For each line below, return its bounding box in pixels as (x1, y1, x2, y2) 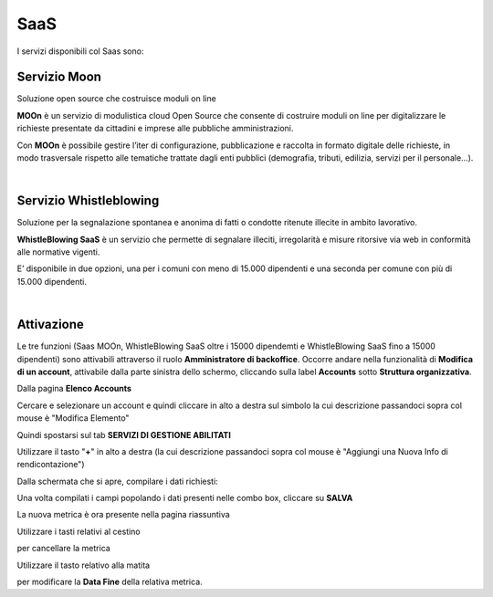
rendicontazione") (16, 459, 85, 470)
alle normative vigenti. (16, 246, 100, 257)
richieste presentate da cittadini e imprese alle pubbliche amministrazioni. (16, 123, 294, 134)
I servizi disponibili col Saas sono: (16, 46, 144, 57)
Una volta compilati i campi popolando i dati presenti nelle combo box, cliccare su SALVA (16, 493, 353, 504)
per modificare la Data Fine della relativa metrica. (16, 576, 203, 588)
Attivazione (16, 317, 84, 332)
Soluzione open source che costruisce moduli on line (16, 93, 216, 104)
